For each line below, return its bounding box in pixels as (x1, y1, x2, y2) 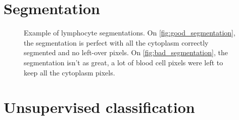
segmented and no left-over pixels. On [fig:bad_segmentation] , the (24, 47, 228, 58)
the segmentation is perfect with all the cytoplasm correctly (24, 37, 209, 48)
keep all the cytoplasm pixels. (24, 67, 115, 77)
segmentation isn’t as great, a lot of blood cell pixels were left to (24, 57, 223, 67)
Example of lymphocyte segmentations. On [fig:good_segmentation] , (24, 27, 235, 38)
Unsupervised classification (4, 97, 195, 117)
